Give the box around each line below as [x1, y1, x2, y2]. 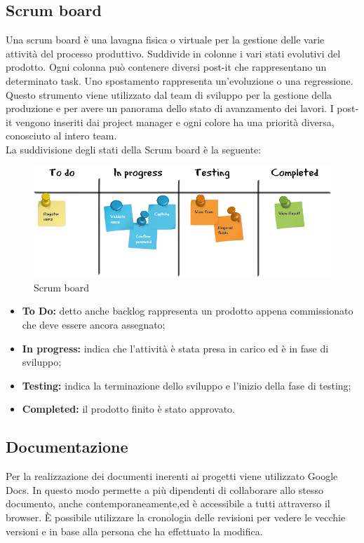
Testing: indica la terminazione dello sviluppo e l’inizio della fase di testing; [22, 378, 351, 392]
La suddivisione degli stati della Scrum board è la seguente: [6, 142, 262, 156]
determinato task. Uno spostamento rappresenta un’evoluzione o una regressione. [6, 73, 353, 88]
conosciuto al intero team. [6, 128, 117, 143]
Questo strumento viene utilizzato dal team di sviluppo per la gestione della [6, 87, 332, 102]
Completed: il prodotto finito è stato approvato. [22, 401, 235, 416]
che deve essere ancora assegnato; [22, 317, 166, 332]
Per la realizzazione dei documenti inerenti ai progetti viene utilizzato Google [6, 469, 338, 483]
